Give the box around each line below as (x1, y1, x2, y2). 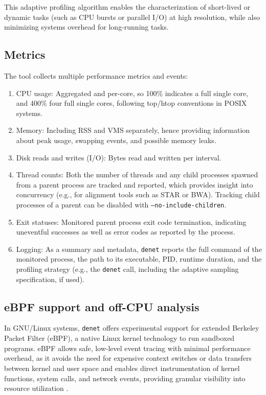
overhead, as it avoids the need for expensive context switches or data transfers (4, 353, 252, 363)
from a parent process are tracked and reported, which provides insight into (16, 179, 253, 190)
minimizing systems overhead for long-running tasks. (4, 21, 169, 32)
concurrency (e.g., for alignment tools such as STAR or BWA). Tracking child (16, 189, 260, 200)
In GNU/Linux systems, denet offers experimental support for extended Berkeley (4, 322, 259, 333)
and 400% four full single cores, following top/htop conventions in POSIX (16, 98, 247, 108)
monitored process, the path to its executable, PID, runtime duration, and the (16, 253, 262, 264)
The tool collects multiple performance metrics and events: (4, 70, 188, 81)
